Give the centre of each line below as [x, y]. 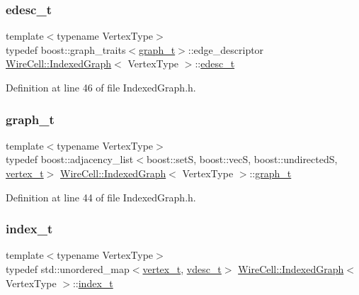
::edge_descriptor [226, 49]
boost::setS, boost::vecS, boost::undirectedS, [242, 159]
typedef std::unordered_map [68, 269]
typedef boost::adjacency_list [70, 159]
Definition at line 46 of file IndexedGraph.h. [101, 87]
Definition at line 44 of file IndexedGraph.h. [101, 197]
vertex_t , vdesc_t [182, 269]
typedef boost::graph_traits [66, 49]
